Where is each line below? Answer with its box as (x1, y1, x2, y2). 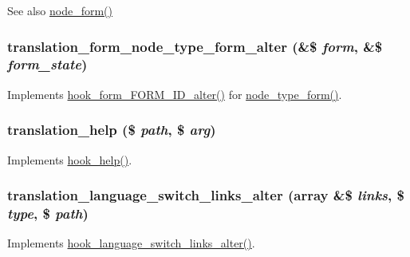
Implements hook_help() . (7, 151, 132, 168)
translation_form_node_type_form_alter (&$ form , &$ (7, 36, 383, 56)
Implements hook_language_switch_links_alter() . (7, 235, 255, 251)
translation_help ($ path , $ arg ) (7, 120, 216, 140)
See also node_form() (7, 2, 112, 18)
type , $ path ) (7, 203, 89, 223)
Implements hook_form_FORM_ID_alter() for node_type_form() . (7, 85, 342, 102)
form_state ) (7, 54, 88, 74)
